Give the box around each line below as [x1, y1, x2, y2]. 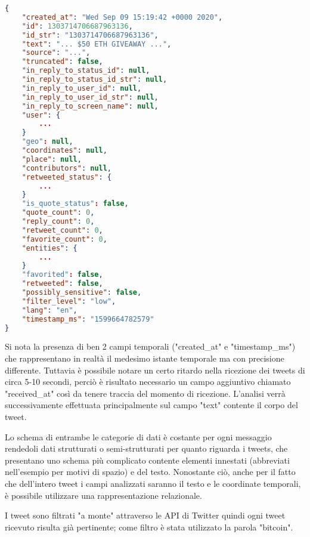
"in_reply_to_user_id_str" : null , [21, 92, 159, 101]
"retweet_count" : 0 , [21, 226, 103, 234]
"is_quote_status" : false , [21, 199, 129, 208]
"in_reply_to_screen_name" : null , [21, 101, 159, 110]
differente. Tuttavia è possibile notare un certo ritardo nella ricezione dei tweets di [5, 363, 305, 376]
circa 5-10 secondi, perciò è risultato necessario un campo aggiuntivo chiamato [5, 375, 291, 388]
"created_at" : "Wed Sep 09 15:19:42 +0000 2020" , [21, 13, 223, 21]
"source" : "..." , [21, 48, 91, 57]
